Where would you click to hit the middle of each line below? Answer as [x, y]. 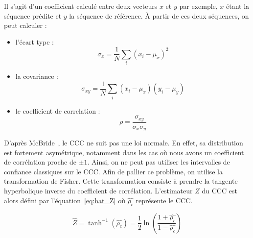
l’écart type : [35, 41]
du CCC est [219, 191]
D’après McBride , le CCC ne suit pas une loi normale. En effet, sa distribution [124, 143]
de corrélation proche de [40, 162]
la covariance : [37, 76]
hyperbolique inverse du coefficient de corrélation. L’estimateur [98, 191]
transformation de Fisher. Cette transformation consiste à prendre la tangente [121, 181]
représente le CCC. [164, 200]
